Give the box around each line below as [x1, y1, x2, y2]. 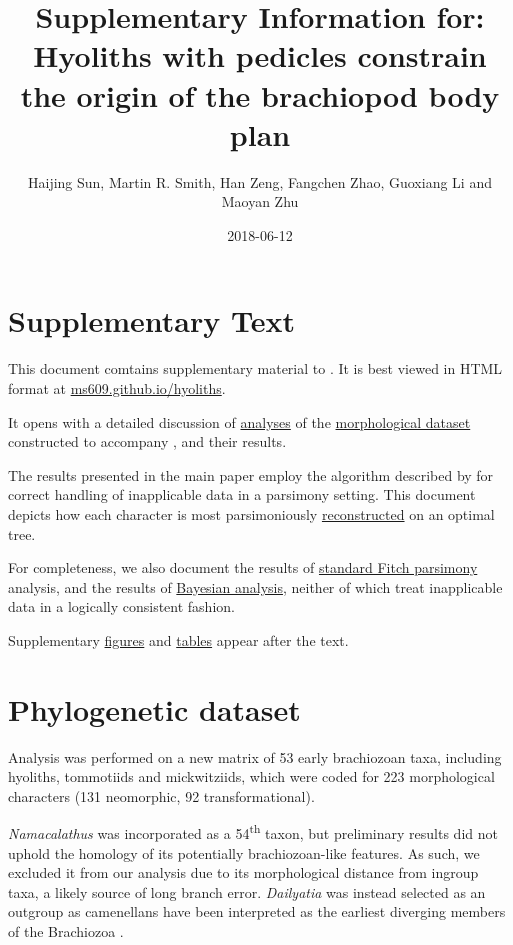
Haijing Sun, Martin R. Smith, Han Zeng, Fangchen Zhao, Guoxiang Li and [28, 171, 492, 192]
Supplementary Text [8, 300, 295, 341]
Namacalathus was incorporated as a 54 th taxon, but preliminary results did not [8, 820, 498, 844]
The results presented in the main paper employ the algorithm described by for [8, 464, 494, 485]
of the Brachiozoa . [8, 921, 124, 942]
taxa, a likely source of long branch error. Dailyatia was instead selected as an [8, 881, 486, 902]
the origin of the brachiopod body [20, 74, 500, 115]
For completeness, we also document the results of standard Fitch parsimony [8, 557, 478, 578]
